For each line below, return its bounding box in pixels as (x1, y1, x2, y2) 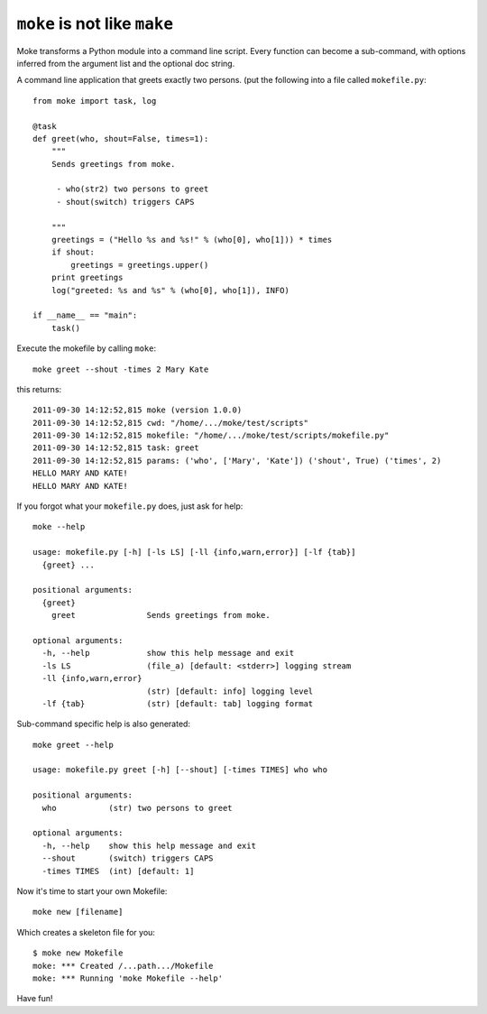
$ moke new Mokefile (32, 948, 124, 958)
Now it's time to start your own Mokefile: (16, 885, 168, 897)
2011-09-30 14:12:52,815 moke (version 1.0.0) (32, 405, 243, 415)
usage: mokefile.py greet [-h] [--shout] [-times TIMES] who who (32, 765, 328, 775)
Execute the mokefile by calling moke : (16, 343, 157, 354)
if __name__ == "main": (32, 310, 138, 320)
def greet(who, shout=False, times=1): (32, 134, 209, 143)
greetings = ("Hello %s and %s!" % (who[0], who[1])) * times (51, 235, 333, 245)
